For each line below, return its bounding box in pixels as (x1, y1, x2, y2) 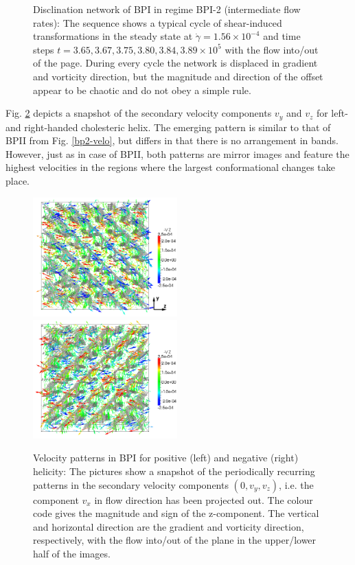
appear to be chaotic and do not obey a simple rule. (33, 82, 251, 97)
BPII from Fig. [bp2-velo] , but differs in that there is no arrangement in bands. (5, 133, 339, 148)
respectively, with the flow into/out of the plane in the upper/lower (33, 533, 317, 547)
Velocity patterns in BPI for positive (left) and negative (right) (33, 450, 299, 465)
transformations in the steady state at (33, 29, 193, 43)
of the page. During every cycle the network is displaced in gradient (33, 56, 318, 70)
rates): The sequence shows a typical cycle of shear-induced (33, 15, 282, 30)
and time (263, 29, 301, 43)
